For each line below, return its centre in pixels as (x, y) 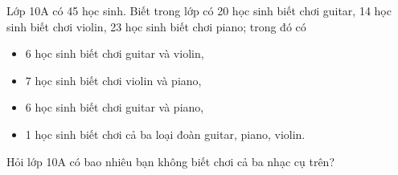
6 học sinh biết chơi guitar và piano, (115, 107)
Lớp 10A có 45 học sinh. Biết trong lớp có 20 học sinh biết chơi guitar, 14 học (199, 10)
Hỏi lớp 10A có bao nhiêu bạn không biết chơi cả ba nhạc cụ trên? (170, 161)
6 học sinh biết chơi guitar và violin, (115, 53)
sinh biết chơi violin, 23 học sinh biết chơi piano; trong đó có (156, 26)
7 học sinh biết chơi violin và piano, (113, 80)
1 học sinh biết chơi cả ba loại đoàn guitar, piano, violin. (165, 134)
